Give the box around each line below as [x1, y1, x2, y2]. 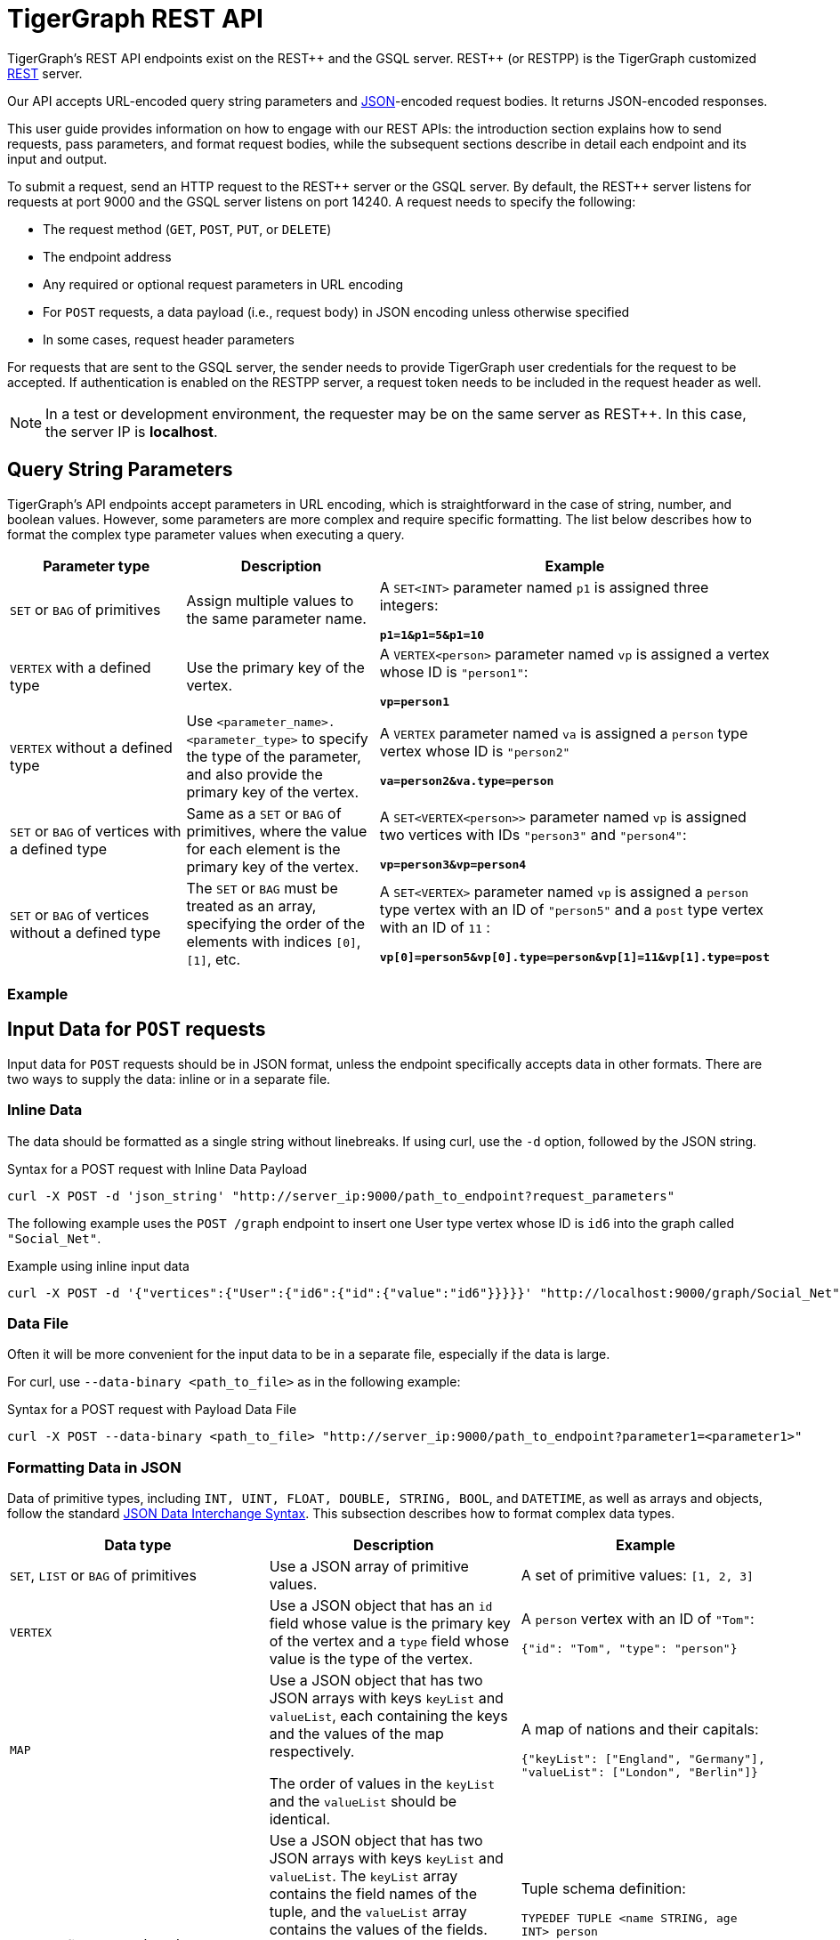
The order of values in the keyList [269, 1774, 495, 1793]
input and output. [7, 150, 108, 166]
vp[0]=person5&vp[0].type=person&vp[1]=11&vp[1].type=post [379, 950, 770, 965]
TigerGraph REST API [7, 4, 263, 34]
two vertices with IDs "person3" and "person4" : [379, 826, 687, 845]
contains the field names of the [269, 1885, 478, 1904]
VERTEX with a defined [10, 659, 151, 677]
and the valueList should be [269, 1792, 457, 1811]
